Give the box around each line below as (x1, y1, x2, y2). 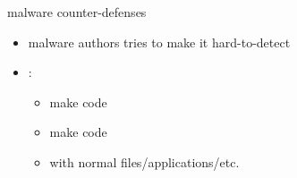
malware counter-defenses (7, 3, 147, 21)
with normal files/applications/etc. (49, 152, 240, 171)
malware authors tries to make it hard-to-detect (28, 32, 291, 51)
